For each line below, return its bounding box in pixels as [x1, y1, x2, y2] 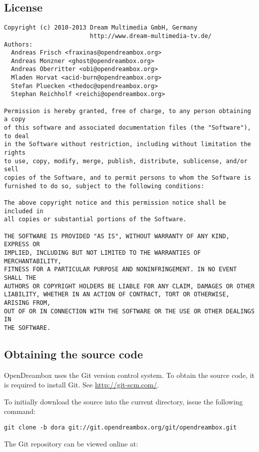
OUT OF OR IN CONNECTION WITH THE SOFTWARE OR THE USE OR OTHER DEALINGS [4, 307, 255, 315]
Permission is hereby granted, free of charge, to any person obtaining [4, 107, 251, 115]
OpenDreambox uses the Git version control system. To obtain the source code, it [4, 369, 254, 380]
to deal [4, 132, 29, 140]
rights [4, 149, 25, 157]
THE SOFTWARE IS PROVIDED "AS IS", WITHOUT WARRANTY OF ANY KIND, [4, 232, 230, 240]
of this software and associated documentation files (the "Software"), [4, 124, 251, 132]
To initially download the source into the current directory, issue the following [4, 396, 243, 406]
